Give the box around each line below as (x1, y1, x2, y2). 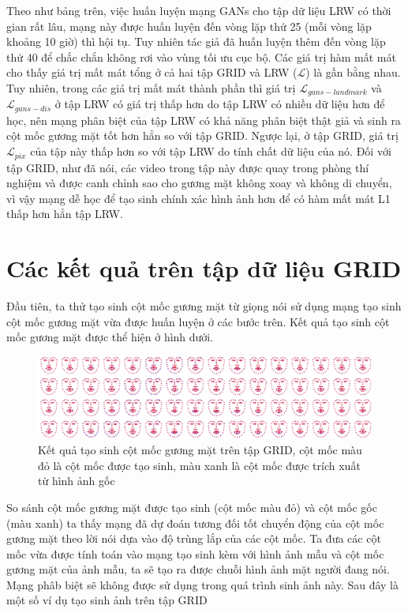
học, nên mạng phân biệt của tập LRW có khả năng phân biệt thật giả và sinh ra (6, 111, 401, 128)
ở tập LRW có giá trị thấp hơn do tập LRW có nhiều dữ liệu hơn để (54, 96, 385, 112)
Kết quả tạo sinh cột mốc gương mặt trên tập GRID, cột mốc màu (38, 442, 362, 458)
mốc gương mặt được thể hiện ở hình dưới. (6, 329, 214, 345)
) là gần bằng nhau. (305, 64, 401, 81)
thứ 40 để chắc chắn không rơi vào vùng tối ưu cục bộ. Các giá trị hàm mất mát (6, 48, 396, 65)
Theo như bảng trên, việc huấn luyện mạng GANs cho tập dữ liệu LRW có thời (6, 2, 391, 18)
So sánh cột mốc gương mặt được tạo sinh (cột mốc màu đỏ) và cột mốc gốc (6, 498, 377, 515)
